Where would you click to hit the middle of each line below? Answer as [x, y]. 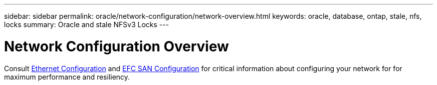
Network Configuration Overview [116, 46]
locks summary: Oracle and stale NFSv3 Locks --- [87, 24]
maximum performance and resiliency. [67, 77]
